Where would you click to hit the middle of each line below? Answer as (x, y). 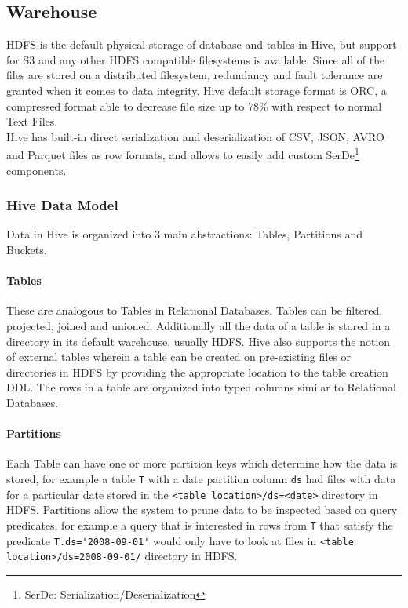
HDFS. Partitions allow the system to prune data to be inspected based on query (202, 510)
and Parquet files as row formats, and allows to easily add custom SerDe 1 (183, 154)
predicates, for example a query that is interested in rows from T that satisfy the (200, 524)
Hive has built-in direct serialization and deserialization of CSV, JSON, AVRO (195, 136)
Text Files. (32, 121)
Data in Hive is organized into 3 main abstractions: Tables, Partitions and (184, 234)
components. (36, 170)
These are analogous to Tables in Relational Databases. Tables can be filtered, (195, 310)
